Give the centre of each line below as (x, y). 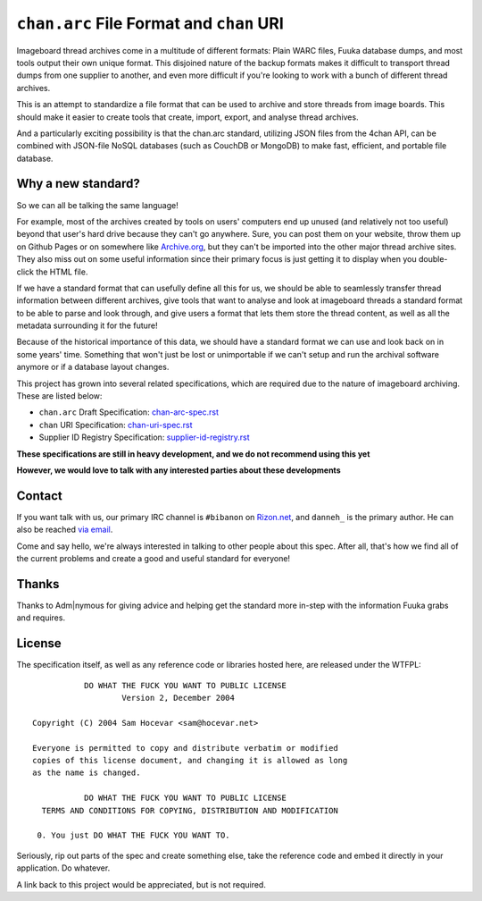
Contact (39, 496)
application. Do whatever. (63, 868)
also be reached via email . (65, 530)
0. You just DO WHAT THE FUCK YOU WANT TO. (134, 835)
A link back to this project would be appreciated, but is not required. (141, 884)
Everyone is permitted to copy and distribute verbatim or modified (185, 748)
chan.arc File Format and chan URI (150, 23)
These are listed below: (59, 396)
